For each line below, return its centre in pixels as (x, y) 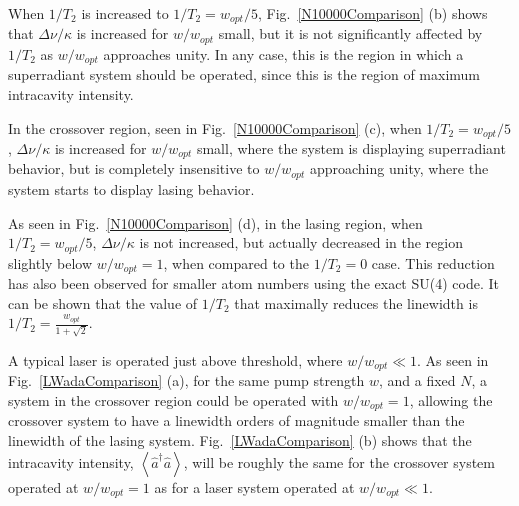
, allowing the (451, 399)
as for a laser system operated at (254, 486)
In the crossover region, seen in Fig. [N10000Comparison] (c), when (215, 127)
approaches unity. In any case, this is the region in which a (283, 53)
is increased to (125, 13)
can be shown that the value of (103, 302)
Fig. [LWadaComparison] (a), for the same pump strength (186, 380)
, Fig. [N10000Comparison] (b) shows (372, 13)
